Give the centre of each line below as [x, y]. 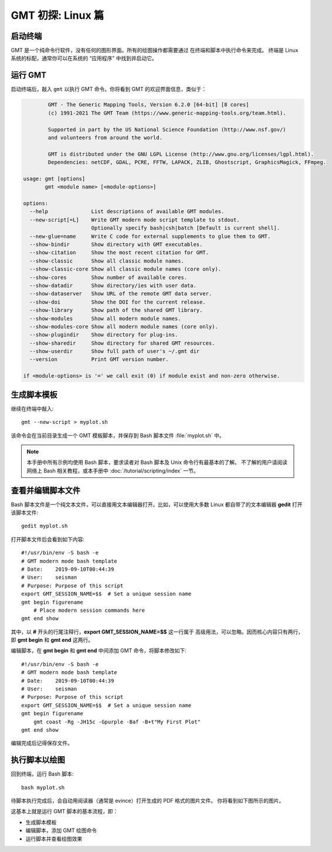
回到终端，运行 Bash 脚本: [42, 774]
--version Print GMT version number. [99, 359]
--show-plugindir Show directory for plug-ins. [104, 335]
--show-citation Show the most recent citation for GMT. [119, 253]
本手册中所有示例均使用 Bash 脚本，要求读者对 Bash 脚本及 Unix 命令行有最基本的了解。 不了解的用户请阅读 [157, 462]
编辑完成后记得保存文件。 [42, 743]
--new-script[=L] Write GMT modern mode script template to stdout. [135, 220]
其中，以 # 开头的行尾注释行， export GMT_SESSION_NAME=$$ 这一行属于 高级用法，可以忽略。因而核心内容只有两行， [157, 632]
